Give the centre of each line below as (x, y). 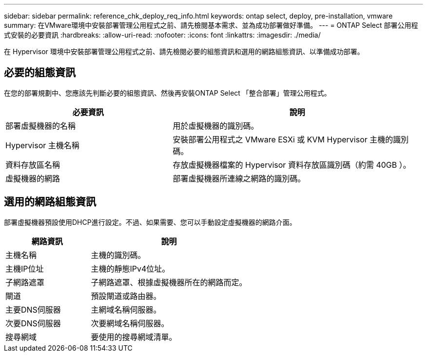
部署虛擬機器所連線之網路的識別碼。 (239, 178)
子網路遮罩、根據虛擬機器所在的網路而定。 (169, 282)
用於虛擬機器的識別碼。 (216, 126)
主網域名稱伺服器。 (126, 309)
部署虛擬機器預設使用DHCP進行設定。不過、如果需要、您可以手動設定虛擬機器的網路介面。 (150, 222)
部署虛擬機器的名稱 (41, 126)
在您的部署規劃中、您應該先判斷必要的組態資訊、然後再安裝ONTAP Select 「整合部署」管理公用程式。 (167, 93)
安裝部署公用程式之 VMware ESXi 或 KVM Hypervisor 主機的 (283, 139)
